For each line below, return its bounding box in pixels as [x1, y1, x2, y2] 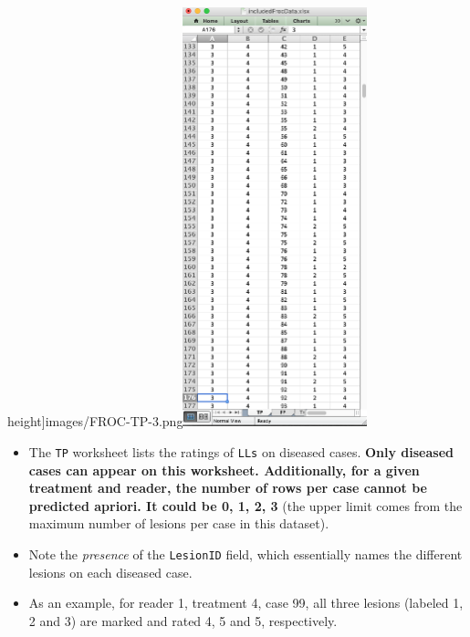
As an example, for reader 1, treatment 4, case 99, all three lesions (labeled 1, [28, 593, 464, 612]
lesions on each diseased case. [28, 562, 193, 581]
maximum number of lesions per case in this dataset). [28, 514, 329, 533]
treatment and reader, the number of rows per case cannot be [28, 478, 427, 497]
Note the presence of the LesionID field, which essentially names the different [28, 545, 463, 564]
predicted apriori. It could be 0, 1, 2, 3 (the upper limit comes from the [28, 496, 463, 515]
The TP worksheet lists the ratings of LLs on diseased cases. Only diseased [28, 443, 454, 462]
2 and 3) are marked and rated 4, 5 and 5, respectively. [28, 611, 338, 630]
